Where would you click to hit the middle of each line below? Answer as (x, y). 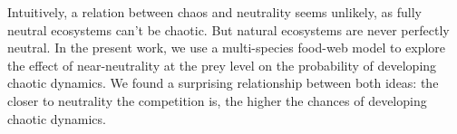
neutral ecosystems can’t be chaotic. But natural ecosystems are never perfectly (228, 29)
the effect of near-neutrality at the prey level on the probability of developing (222, 65)
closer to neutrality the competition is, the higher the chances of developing (217, 100)
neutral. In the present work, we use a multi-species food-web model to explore (227, 48)
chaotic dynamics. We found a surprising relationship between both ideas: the (223, 83)
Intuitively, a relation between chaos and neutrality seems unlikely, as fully (214, 12)
